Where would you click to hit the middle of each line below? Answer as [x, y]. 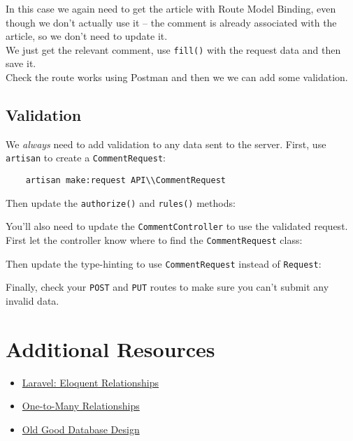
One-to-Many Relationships [81, 406]
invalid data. [33, 301]
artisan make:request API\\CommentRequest [125, 181]
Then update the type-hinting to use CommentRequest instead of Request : [164, 263]
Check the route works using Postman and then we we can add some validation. [177, 77]
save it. [21, 63]
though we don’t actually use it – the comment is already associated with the [171, 22]
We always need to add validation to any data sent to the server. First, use [166, 144]
